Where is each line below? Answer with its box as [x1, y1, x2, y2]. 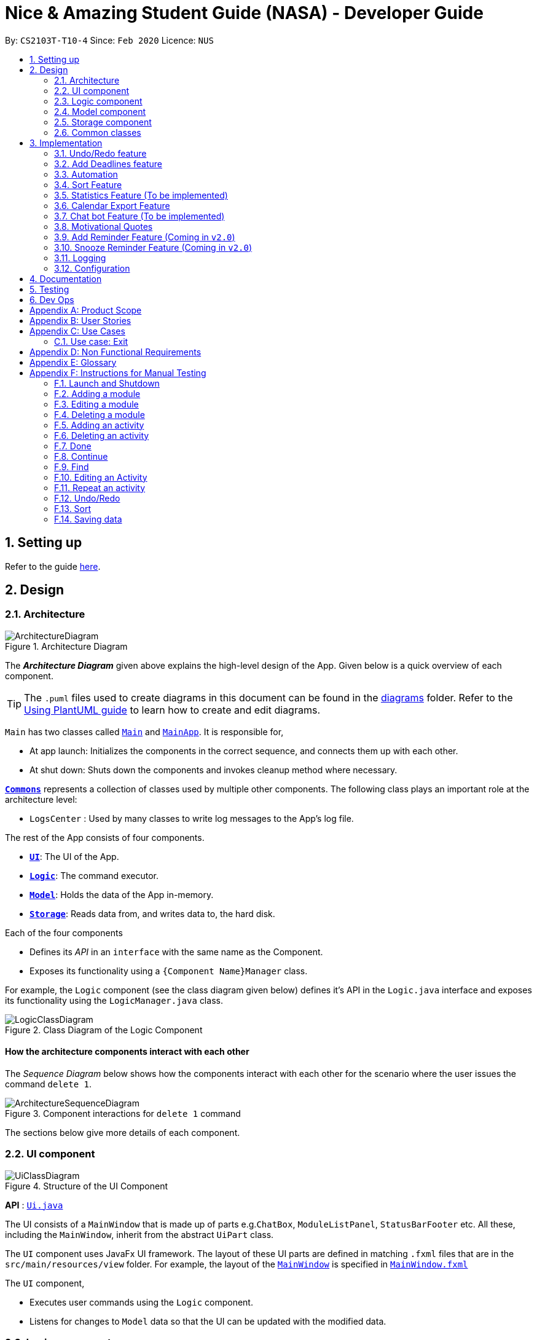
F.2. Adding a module [54, 388, 141, 399]
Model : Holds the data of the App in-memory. [29, 889, 214, 900]
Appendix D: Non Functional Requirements [29, 346, 202, 357]
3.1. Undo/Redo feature [54, 148, 147, 159]
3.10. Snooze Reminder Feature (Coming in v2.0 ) [54, 242, 253, 253]
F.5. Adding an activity [54, 419, 144, 430]
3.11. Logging [54, 252, 106, 263]
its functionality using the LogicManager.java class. [5, 995, 223, 1006]
